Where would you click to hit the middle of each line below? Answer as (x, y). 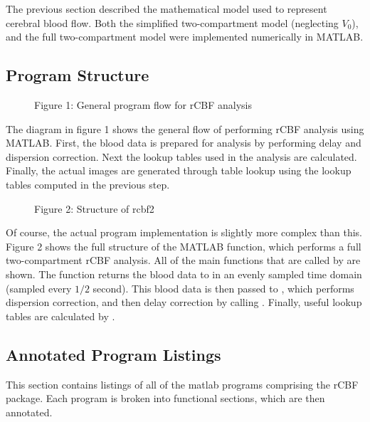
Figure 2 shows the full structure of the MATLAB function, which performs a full (184, 246)
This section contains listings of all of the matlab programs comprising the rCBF (182, 384)
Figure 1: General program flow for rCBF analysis (143, 104)
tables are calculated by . (60, 316)
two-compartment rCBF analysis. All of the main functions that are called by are (183, 260)
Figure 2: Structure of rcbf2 (94, 208)
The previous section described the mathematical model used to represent (166, 9)
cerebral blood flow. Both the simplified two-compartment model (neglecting (172, 22)
